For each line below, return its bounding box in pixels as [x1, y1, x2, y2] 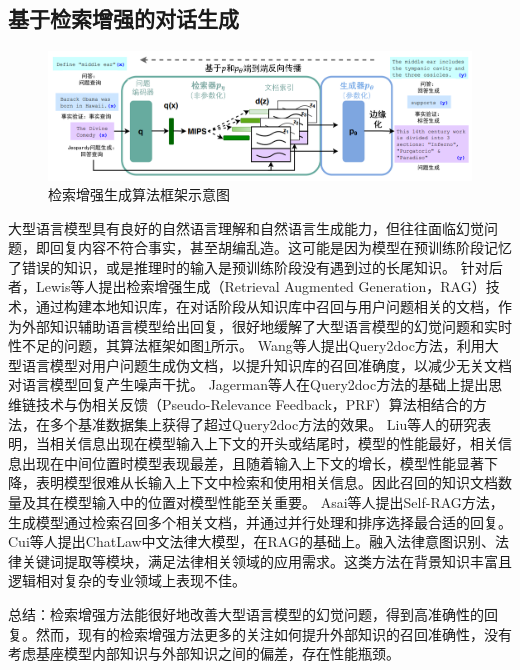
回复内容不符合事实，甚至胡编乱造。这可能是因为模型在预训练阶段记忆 [49, 237, 512, 258]
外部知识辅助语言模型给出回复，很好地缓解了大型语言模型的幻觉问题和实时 [21, 315, 512, 336]
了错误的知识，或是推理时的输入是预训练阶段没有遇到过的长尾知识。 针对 [8, 256, 489, 277]
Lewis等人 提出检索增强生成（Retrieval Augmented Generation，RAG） [35, 276, 486, 297]
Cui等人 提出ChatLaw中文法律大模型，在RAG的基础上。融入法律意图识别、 [8, 531, 496, 552]
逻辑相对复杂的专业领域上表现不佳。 [8, 570, 246, 591]
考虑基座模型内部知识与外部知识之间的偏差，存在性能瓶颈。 [8, 643, 400, 664]
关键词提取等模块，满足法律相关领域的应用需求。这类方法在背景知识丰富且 [21, 550, 512, 571]
